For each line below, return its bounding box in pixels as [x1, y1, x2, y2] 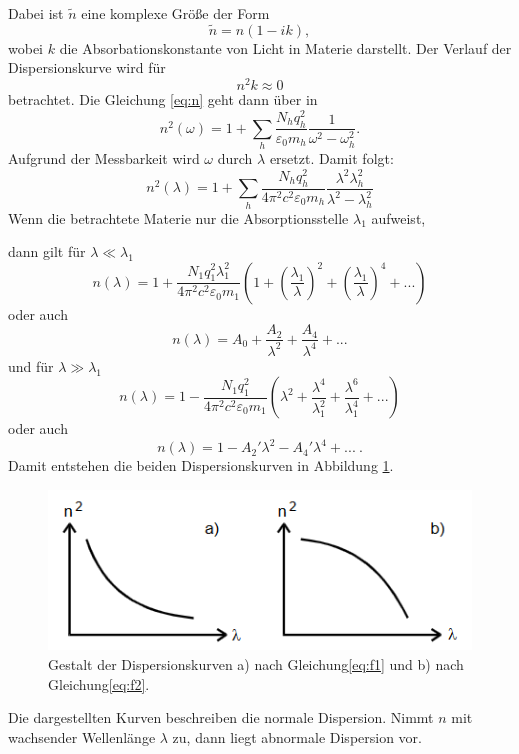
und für [8, 355, 54, 376]
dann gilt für [8, 241, 86, 262]
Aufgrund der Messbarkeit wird [8, 148, 200, 169]
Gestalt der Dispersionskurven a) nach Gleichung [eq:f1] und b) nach [48, 654, 464, 675]
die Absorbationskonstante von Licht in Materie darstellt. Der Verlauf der [59, 37, 512, 58]
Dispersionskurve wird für [8, 57, 166, 78]
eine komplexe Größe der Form [81, 3, 270, 23]
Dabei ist [8, 3, 64, 23]
